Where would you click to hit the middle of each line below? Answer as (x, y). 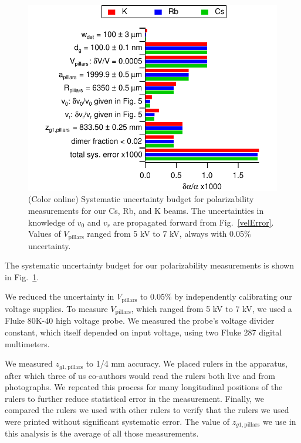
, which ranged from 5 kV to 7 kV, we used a (212, 308)
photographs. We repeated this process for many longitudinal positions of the (144, 387)
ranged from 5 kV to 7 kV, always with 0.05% (169, 234)
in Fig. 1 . (22, 276)
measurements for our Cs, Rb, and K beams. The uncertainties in (146, 210)
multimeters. (27, 343)
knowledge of (51, 222)
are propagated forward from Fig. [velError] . (193, 222)
